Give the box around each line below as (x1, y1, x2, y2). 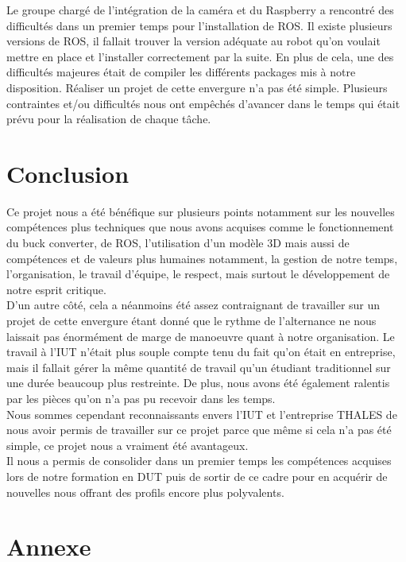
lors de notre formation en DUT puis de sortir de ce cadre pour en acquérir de (6, 467, 388, 484)
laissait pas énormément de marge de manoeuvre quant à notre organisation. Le (6, 328, 395, 344)
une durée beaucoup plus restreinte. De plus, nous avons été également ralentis (6, 374, 390, 391)
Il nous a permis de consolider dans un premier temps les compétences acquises (6, 452, 392, 469)
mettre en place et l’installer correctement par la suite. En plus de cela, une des (6, 48, 394, 64)
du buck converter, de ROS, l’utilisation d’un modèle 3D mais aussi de (6, 234, 350, 251)
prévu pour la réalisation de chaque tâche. (6, 110, 211, 127)
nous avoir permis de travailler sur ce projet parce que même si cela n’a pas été (6, 421, 392, 438)
